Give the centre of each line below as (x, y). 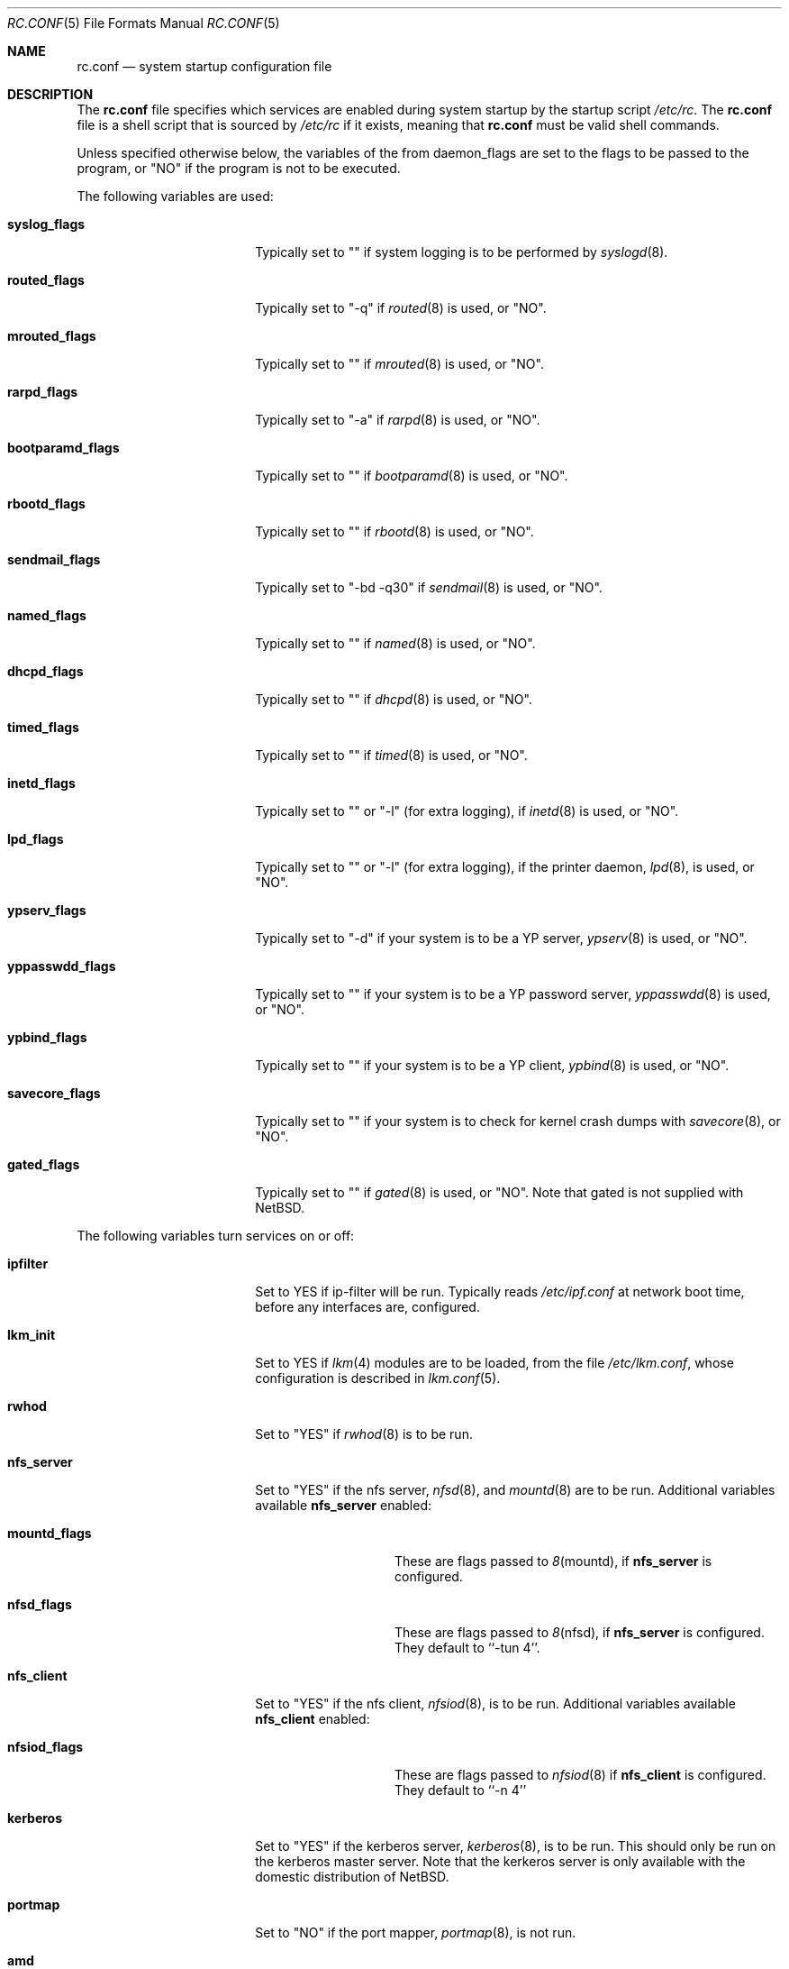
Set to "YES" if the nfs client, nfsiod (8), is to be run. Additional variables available (495, 1703)
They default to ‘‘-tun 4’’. (467, 1648)
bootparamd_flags (63, 448)
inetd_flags (41, 783)
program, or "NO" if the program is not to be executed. (239, 168)
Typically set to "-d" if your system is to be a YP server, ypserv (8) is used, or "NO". (501, 938)
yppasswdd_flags (62, 966)
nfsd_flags (40, 1604)
